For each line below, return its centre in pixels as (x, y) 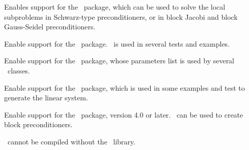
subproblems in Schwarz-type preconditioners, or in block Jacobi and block (121, 16)
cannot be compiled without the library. (71, 141)
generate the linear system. (46, 98)
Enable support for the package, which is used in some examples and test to (124, 87)
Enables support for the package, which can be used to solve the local (115, 7)
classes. (19, 70)
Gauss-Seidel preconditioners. (50, 27)
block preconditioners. (38, 124)
